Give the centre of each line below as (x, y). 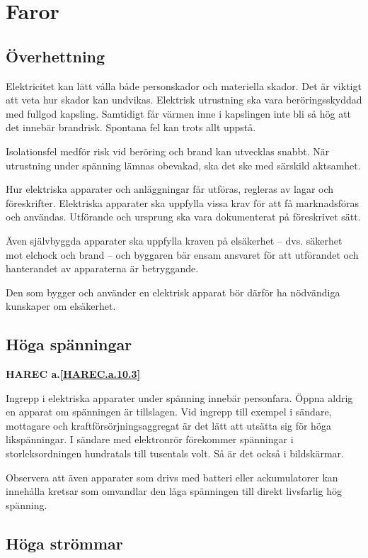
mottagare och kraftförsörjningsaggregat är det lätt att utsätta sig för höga (168, 425)
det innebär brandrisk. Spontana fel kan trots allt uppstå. (131, 127)
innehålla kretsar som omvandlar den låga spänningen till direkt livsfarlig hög (174, 491)
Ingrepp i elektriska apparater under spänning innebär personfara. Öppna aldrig (179, 397)
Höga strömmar (64, 543)
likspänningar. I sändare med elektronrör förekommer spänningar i (150, 439)
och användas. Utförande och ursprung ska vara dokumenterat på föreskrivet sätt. (183, 217)
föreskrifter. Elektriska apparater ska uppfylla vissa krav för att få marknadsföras (182, 202)
